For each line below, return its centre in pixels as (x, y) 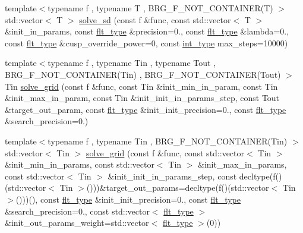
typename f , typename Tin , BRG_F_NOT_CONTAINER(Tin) (168, 141)
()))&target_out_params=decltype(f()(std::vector (178, 188)
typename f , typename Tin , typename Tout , (132, 63)
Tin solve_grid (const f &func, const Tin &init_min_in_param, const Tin (141, 86)
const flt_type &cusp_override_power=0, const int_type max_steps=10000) (146, 42)
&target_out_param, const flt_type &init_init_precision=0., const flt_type (146, 109)
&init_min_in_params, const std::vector (80, 164)
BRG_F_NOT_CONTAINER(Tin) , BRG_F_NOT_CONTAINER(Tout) (143, 74)
